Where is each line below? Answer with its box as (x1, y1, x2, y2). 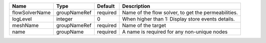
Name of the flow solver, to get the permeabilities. (122, 9, 238, 16)
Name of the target (122, 22, 166, 29)
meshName (12, 22, 39, 29)
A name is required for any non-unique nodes (122, 28, 228, 35)
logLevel (12, 16, 32, 22)
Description (122, 3, 150, 9)
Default (97, 3, 115, 9)
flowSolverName (12, 9, 51, 16)
